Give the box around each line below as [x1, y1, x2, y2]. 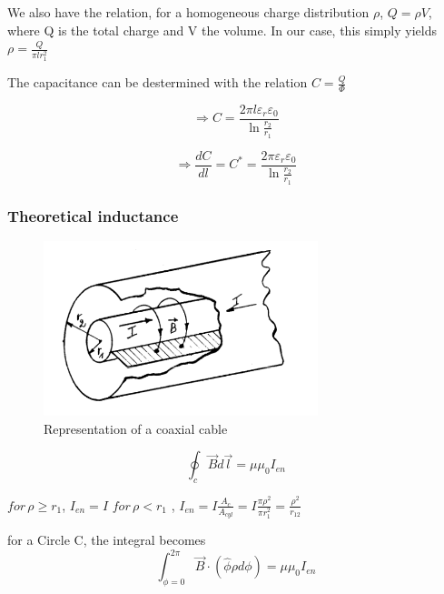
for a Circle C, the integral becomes [7, 530, 206, 549]
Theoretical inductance [7, 204, 179, 227]
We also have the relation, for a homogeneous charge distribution [7, 3, 370, 21]
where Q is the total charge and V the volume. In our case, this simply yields [7, 20, 437, 39]
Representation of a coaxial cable [44, 418, 228, 438]
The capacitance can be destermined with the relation [7, 73, 308, 92]
